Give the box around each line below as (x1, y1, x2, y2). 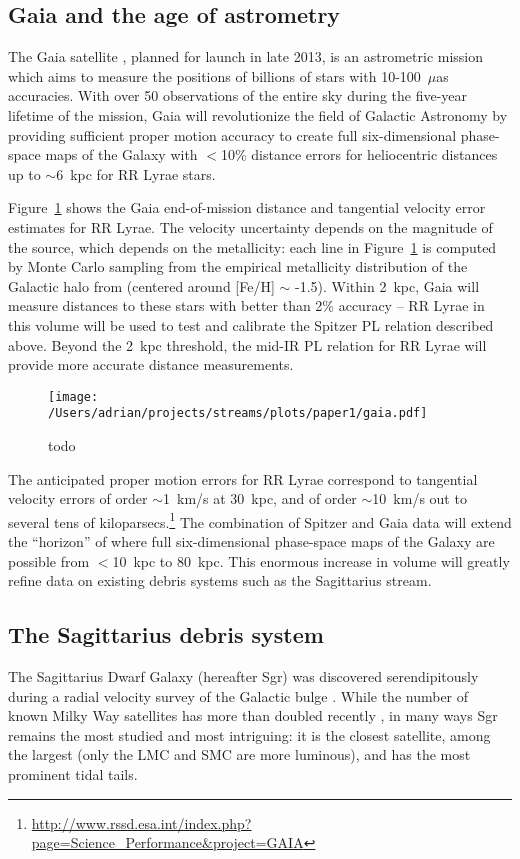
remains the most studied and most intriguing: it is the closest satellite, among (8, 724, 491, 745)
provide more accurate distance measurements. (8, 354, 294, 375)
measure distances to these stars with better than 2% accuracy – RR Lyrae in (8, 295, 485, 316)
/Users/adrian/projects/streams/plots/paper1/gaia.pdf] (48, 406, 428, 421)
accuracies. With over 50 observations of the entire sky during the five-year (8, 85, 468, 106)
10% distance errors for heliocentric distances (220, 144, 498, 165)
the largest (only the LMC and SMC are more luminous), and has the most (8, 744, 471, 765)
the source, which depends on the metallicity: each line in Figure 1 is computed (8, 236, 497, 257)
